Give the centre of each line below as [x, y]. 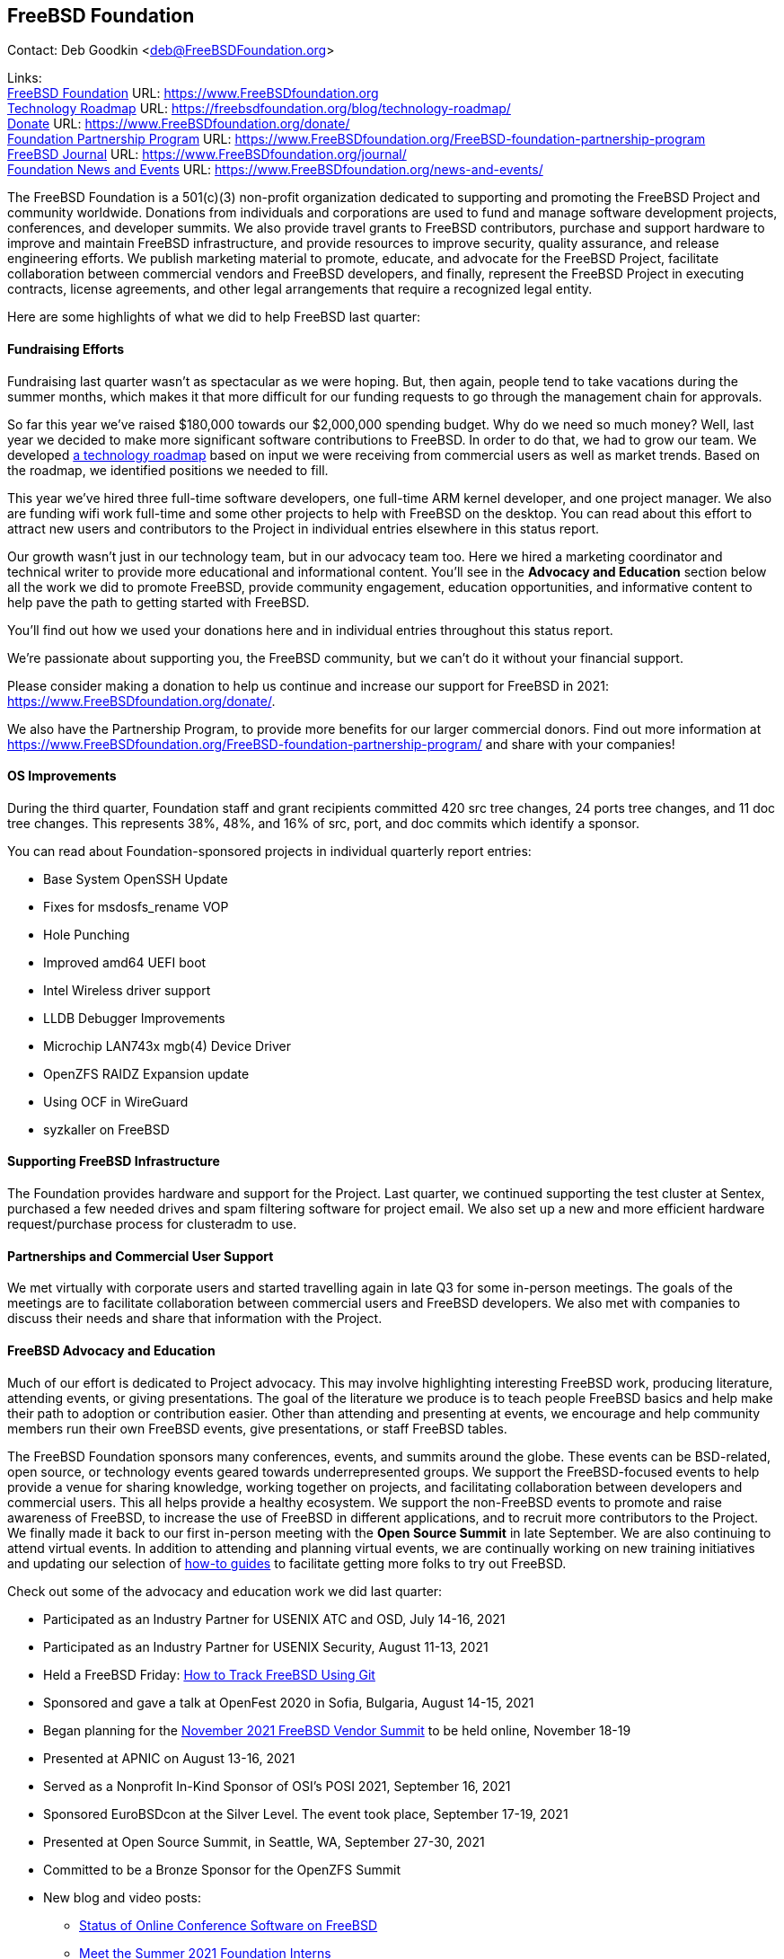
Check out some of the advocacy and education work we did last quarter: [225, 1591]
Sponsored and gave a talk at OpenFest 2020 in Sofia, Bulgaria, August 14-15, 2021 [289, 1702]
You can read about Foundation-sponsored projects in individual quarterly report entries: [269, 851]
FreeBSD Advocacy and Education [111, 1350]
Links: [25, 78]
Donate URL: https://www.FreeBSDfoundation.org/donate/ [179, 124]
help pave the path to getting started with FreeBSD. [159, 602]
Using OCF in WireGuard [116, 1101]
